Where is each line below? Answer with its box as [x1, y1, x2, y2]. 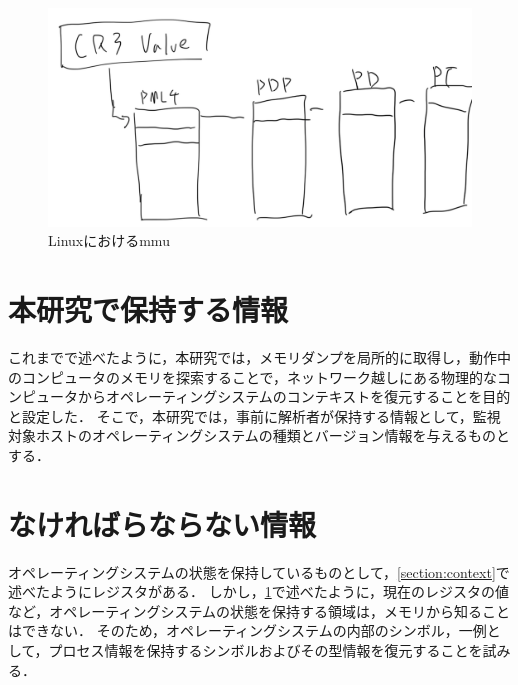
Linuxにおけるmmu [48, 230, 170, 251]
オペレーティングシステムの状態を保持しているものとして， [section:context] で [8, 561, 510, 582]
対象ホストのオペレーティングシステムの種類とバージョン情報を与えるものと [8, 425, 511, 446]
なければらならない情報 [8, 503, 317, 544]
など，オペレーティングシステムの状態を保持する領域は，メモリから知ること [8, 600, 511, 621]
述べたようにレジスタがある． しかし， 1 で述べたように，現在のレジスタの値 [8, 581, 509, 602]
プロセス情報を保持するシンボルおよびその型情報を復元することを [48, 640, 483, 660]
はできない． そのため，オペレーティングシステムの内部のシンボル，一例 [8, 620, 487, 641]
